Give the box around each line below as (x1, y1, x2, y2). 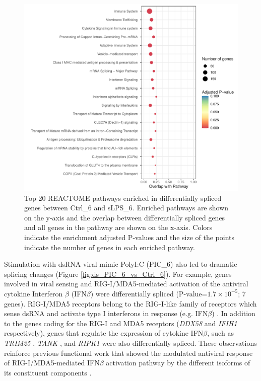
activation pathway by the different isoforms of (106, 357, 250, 368)
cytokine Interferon (4, 288, 63, 298)
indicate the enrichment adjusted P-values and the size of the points (24, 232, 235, 242)
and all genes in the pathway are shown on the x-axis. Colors (24, 222, 213, 233)
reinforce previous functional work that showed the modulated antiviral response (4, 347, 253, 358)
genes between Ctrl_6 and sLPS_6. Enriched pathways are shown (24, 202, 229, 213)
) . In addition (212, 308, 255, 319)
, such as (207, 328, 234, 338)
